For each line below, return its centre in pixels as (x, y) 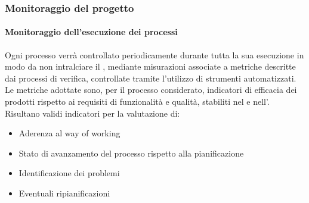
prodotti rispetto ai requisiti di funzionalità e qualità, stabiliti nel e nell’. (137, 101)
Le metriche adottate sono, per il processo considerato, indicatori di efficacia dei (151, 90)
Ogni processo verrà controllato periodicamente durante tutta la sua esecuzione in (154, 54)
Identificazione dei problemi (69, 173)
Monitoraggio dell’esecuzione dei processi (91, 32)
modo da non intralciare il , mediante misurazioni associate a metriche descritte (150, 66)
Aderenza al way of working (69, 133)
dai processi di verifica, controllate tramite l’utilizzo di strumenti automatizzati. (151, 78)
